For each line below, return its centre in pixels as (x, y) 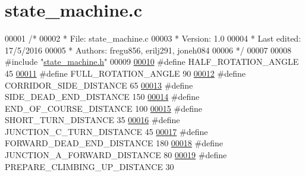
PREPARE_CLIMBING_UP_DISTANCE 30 (89, 166)
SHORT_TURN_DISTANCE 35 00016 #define (92, 120)
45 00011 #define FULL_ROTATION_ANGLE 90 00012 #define (125, 73)
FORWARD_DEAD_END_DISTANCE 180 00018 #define (114, 143)
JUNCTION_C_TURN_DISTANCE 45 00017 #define (106, 131)
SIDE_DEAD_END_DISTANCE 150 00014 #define (102, 97)
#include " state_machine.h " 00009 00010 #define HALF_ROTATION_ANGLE (152, 62)
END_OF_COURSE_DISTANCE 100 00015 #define (103, 108)
